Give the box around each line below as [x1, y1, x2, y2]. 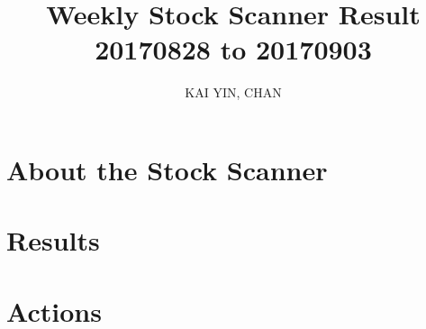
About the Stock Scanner [6, 151, 328, 187]
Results [6, 222, 100, 259]
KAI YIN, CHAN [185, 83, 282, 102]
